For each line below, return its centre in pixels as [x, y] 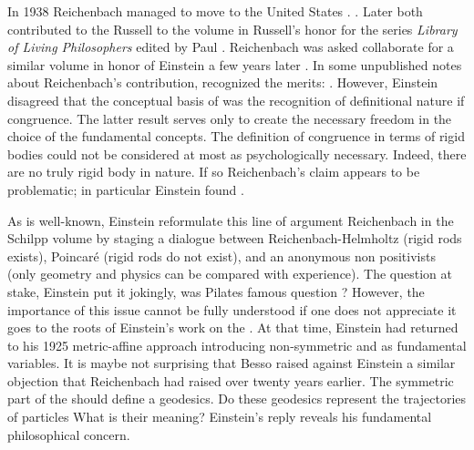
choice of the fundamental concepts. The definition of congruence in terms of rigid [236, 136]
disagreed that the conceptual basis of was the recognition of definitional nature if [236, 100]
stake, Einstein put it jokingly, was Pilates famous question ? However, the [216, 291]
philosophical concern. [69, 434]
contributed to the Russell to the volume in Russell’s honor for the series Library [232, 29]
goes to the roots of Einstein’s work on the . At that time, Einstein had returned [233, 327]
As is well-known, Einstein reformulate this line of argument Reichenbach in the [231, 220]
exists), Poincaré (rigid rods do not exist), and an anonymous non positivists [222, 256]
